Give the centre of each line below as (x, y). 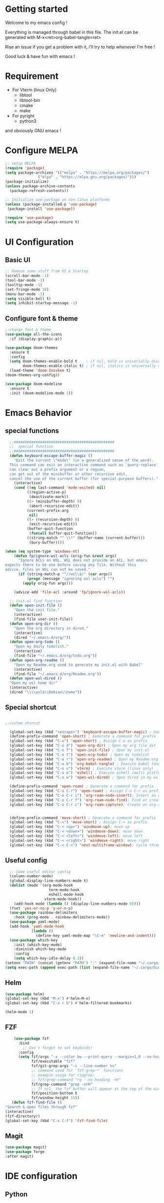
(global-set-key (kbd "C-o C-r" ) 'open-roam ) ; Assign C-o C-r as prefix (86, 791)
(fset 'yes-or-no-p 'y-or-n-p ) (41, 908)
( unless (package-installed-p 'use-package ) (51, 204)
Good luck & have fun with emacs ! (40, 56)
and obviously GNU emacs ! (33, 131)
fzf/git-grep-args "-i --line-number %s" (74, 1066)
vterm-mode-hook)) (63, 899)
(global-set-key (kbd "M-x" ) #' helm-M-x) (48, 999)
